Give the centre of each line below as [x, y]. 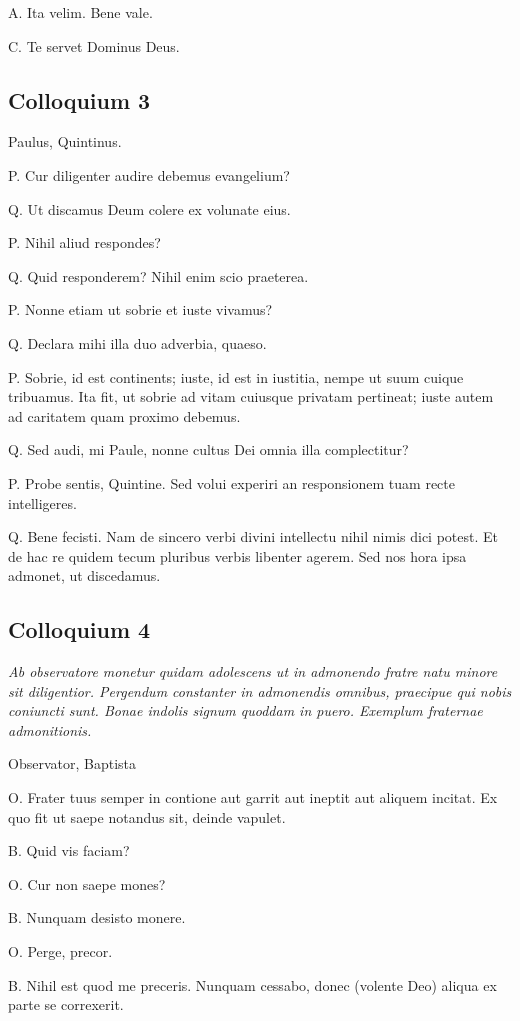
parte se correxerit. [66, 1004]
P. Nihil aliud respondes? [84, 242]
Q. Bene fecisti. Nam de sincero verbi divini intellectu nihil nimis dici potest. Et [253, 536]
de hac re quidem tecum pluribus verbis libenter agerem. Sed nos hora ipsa [237, 555]
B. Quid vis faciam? [69, 850]
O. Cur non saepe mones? [87, 883]
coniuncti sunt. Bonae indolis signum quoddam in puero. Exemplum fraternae [245, 710]
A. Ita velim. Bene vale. [80, 12]
